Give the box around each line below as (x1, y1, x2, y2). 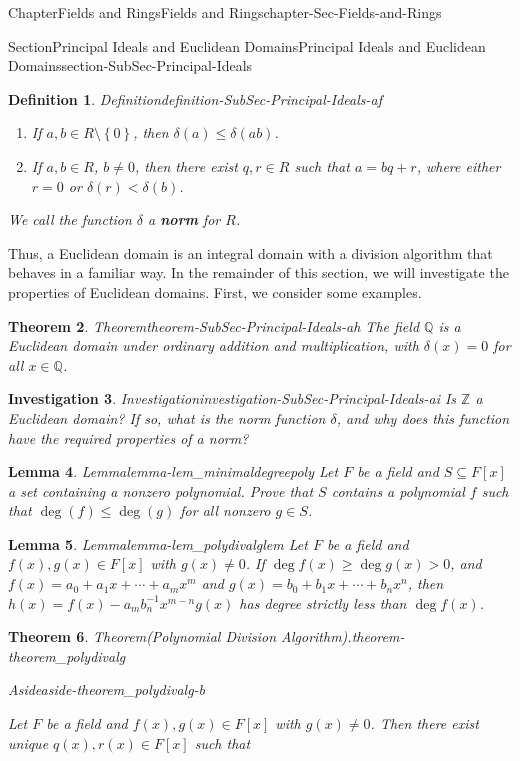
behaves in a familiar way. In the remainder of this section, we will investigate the (8, 262, 509, 283)
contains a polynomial (331, 480, 465, 501)
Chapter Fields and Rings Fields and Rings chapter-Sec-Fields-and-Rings (8, 2, 442, 22)
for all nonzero (180, 500, 271, 521)
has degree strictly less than (239, 592, 407, 613)
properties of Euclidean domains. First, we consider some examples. (8, 281, 422, 302)
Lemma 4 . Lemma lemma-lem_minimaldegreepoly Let (8, 461, 339, 482)
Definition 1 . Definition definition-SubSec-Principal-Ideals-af (8, 88, 382, 109)
